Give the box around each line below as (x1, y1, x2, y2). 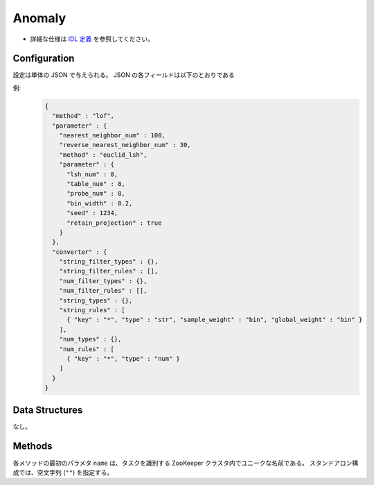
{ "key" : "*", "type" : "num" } (66, 355, 180, 362)
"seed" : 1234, (66, 209, 118, 217)
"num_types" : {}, (59, 335, 122, 343)
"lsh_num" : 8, (66, 170, 118, 178)
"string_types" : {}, (59, 296, 133, 305)
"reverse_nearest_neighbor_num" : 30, (59, 141, 191, 149)
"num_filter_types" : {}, (59, 277, 148, 284)
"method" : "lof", (52, 112, 114, 120)
